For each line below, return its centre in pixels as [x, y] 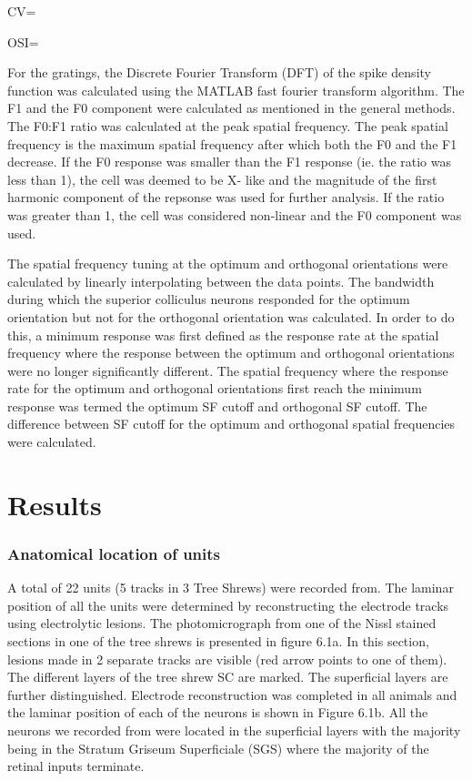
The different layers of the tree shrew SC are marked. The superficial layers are [228, 677]
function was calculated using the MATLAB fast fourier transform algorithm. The [236, 90]
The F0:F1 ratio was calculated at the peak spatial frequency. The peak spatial [228, 125]
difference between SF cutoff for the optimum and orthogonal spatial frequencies [231, 424]
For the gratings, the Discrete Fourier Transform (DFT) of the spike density [219, 72]
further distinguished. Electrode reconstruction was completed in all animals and [232, 694]
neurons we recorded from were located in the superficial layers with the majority [234, 730]
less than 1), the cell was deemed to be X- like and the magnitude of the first [222, 179]
